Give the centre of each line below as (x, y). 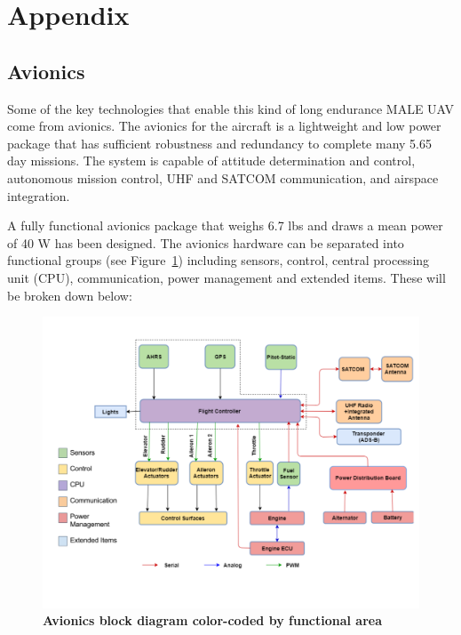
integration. (39, 195)
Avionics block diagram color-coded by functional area (213, 620)
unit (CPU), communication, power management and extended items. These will (227, 277)
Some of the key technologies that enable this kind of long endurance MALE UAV (231, 108)
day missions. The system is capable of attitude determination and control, (211, 161)
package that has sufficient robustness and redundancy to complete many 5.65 (220, 143)
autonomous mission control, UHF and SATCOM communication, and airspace (223, 177)
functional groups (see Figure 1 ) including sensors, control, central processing (219, 260)
